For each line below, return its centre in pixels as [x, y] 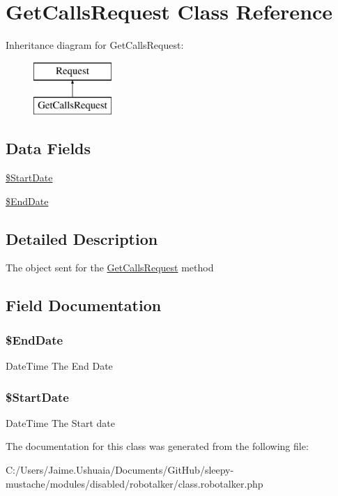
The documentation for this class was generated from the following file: [157, 446]
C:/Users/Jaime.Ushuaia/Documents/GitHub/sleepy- [120, 470]
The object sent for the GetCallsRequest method [110, 268]
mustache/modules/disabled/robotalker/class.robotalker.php [135, 483]
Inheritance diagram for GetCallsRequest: [95, 45]
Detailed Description [82, 238]
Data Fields [48, 148]
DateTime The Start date [60, 422]
